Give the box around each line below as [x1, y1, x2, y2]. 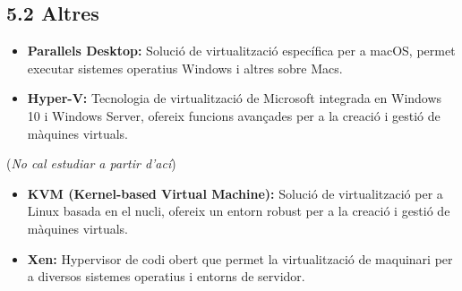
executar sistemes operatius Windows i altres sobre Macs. [27, 58, 343, 77]
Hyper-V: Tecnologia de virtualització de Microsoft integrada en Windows [27, 89, 442, 107]
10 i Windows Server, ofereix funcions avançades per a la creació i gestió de [27, 106, 441, 124]
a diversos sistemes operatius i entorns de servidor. [27, 267, 305, 286]
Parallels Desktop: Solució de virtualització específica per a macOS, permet [27, 41, 456, 60]
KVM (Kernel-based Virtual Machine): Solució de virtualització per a [27, 184, 443, 202]
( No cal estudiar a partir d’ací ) [6, 154, 176, 173]
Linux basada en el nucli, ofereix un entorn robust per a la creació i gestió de [27, 201, 450, 220]
